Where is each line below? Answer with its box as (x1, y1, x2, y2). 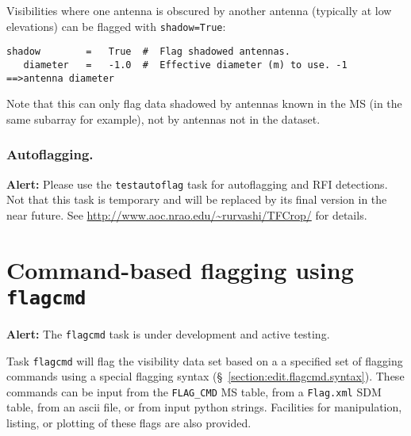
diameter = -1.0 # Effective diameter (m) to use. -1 (23, 59, 348, 71)
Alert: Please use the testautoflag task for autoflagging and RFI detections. (6, 175, 388, 192)
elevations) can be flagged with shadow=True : (6, 17, 226, 34)
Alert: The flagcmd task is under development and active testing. (6, 325, 330, 342)
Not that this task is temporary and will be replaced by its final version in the (6, 191, 387, 208)
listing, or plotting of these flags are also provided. (6, 415, 252, 431)
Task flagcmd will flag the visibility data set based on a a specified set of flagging (6, 352, 403, 369)
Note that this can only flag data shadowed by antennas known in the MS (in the (6, 95, 402, 112)
